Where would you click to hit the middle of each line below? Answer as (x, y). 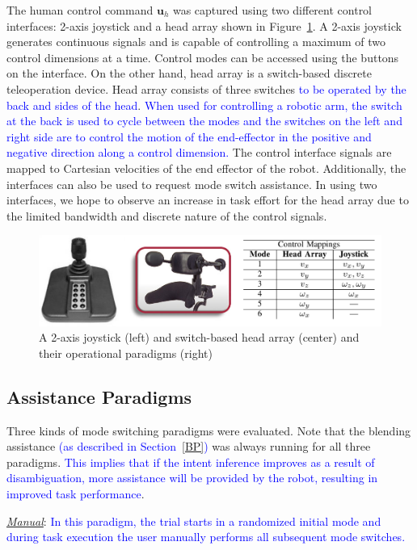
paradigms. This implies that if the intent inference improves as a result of (191, 462)
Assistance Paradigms (99, 396)
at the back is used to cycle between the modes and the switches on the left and (204, 121)
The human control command (80, 10)
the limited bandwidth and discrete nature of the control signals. (167, 215)
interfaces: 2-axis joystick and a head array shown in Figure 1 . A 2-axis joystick (204, 25)
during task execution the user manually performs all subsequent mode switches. (206, 537)
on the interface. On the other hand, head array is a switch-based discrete (189, 73)
